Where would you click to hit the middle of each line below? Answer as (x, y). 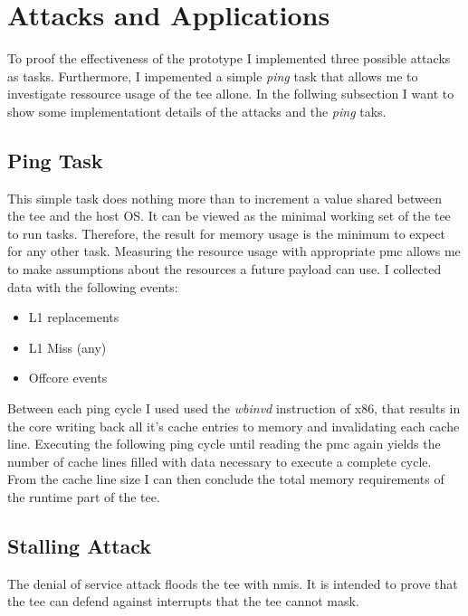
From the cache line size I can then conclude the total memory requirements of (226, 479)
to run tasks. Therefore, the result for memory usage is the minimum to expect (226, 233)
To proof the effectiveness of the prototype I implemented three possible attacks (229, 58)
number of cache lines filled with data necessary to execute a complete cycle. (220, 461)
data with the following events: (93, 286)
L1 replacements (74, 317)
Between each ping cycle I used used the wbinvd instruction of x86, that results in (234, 408)
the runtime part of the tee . (84, 497)
